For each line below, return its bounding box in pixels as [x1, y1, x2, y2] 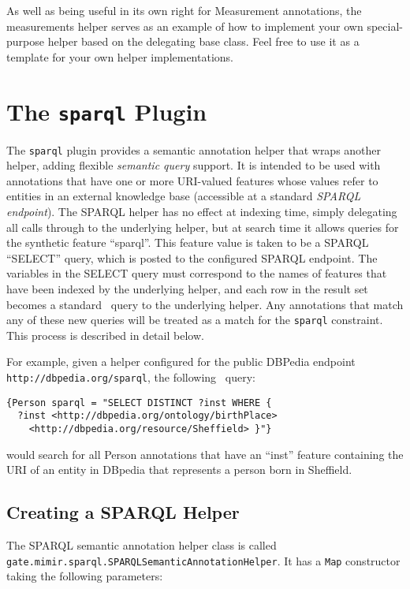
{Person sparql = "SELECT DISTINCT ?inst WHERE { [6, 397, 272, 408]
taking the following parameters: [6, 568, 163, 584]
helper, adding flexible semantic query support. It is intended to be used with [6, 157, 381, 173]
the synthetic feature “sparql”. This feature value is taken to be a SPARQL [6, 234, 369, 251]
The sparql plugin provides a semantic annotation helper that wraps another [6, 141, 382, 158]
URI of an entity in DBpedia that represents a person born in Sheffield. [6, 461, 352, 478]
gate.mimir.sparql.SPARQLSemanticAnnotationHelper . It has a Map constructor [6, 552, 401, 568]
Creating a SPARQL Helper [6, 500, 240, 524]
